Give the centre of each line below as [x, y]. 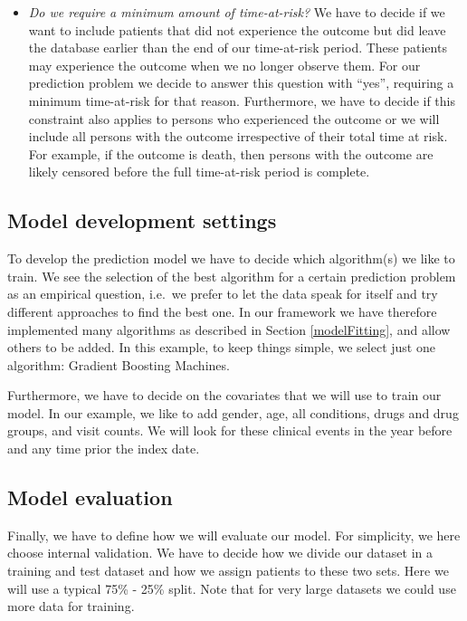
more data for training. [71, 606]
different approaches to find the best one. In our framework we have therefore [222, 311]
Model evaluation [90, 497]
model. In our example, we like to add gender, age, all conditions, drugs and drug [233, 412]
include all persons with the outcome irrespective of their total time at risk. [238, 136]
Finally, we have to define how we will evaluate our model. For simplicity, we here [234, 535]
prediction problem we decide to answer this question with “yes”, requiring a [241, 83]
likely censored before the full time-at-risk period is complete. [199, 172]
